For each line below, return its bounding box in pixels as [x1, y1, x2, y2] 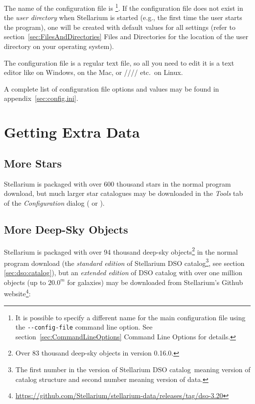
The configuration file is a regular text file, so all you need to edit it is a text [4, 57, 234, 68]
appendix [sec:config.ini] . [4, 93, 78, 103]
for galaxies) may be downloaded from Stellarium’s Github [67, 277, 243, 287]
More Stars [4, 155, 62, 170]
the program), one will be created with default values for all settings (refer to [4, 22, 235, 32]
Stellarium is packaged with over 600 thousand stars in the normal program [4, 178, 231, 189]
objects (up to [4, 277, 46, 287]
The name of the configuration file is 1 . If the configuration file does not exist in [4, 1, 243, 13]
